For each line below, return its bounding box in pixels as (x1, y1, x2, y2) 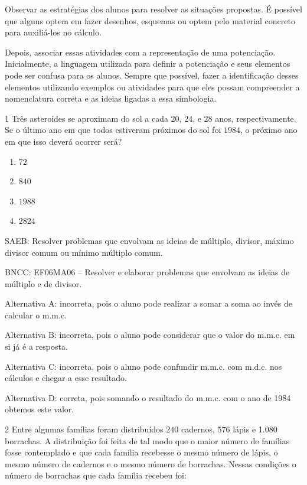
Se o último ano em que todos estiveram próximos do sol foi (5, 123, 221, 136)
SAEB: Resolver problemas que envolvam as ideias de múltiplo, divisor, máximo (5, 234, 294, 246)
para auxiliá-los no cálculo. (5, 26, 102, 38)
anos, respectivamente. (215, 112, 296, 124)
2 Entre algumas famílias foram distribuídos (5, 423, 164, 435)
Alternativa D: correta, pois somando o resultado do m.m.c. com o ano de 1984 (5, 391, 291, 403)
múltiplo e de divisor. (5, 277, 82, 289)
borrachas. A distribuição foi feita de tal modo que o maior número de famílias (5, 434, 290, 447)
